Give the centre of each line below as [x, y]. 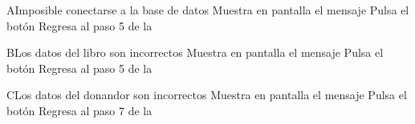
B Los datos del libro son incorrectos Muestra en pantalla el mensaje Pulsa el [195, 52]
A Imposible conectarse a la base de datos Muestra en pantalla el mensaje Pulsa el [208, 10]
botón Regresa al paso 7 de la [79, 110]
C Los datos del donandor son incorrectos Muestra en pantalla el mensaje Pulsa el [207, 95]
